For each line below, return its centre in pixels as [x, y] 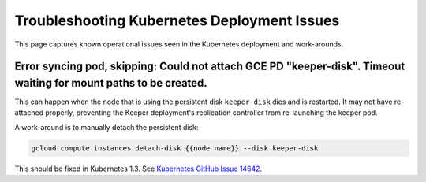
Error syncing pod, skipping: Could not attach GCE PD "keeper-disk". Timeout [210, 67]
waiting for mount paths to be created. [111, 83]
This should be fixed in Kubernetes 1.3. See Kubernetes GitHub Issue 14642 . [138, 169]
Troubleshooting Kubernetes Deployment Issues [177, 20]
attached [29, 113]
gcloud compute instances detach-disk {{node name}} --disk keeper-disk [175, 148]
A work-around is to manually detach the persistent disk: [106, 127]
